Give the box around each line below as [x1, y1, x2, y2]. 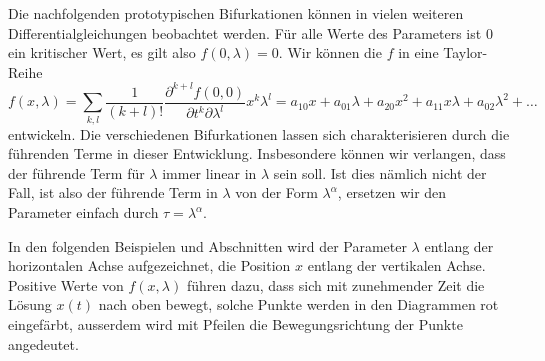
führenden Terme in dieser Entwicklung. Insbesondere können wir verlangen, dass [8, 143, 506, 164]
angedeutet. [8, 333, 79, 354]
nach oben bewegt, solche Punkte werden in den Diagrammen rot [98, 294, 499, 315]
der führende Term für [8, 162, 145, 183]
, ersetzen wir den [337, 182, 447, 203]
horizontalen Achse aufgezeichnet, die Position [8, 255, 291, 276]
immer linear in [162, 162, 257, 183]
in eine [398, 42, 439, 63]
